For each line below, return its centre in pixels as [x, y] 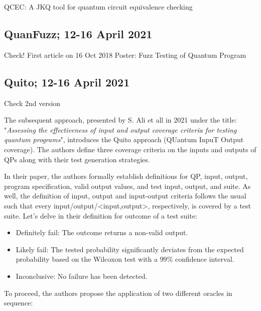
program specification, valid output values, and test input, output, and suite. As [127, 186]
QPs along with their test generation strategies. [77, 159]
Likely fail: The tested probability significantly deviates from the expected [130, 249]
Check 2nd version [32, 103]
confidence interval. [205, 259]
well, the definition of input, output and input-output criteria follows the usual [125, 196]
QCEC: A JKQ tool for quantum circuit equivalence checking [98, 7]
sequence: [19, 303]
